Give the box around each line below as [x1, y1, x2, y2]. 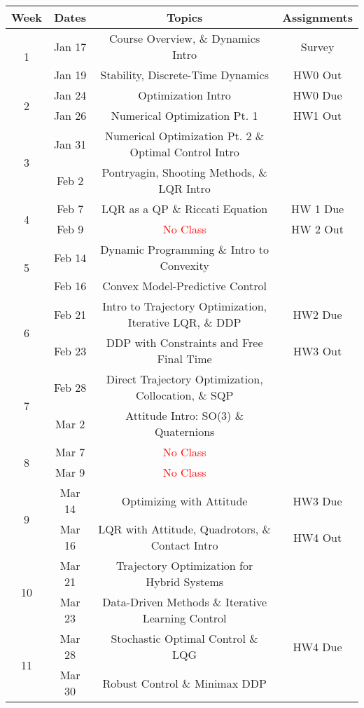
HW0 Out [293, 67, 342, 83]
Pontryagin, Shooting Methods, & [101, 164, 267, 180]
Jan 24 [53, 87, 87, 103]
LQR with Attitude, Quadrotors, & [98, 521, 272, 537]
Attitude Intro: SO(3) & [125, 407, 244, 423]
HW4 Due [293, 638, 342, 655]
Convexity [160, 257, 209, 273]
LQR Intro [158, 180, 211, 196]
